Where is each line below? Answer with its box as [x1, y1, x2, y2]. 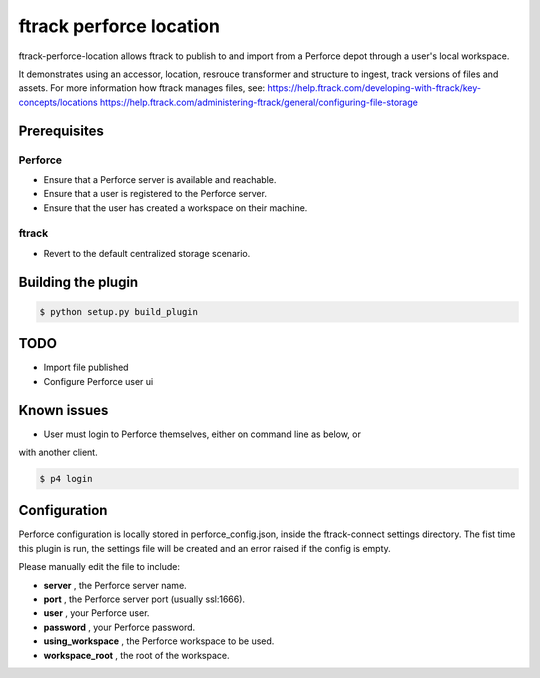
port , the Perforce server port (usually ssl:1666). [43, 593, 245, 605]
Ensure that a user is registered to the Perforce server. [43, 188, 267, 200]
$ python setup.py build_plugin [39, 306, 199, 317]
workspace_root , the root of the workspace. [43, 649, 230, 661]
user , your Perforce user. [43, 607, 150, 619]
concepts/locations [18, 96, 99, 108]
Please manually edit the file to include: [18, 561, 180, 573]
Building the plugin [18, 273, 139, 290]
